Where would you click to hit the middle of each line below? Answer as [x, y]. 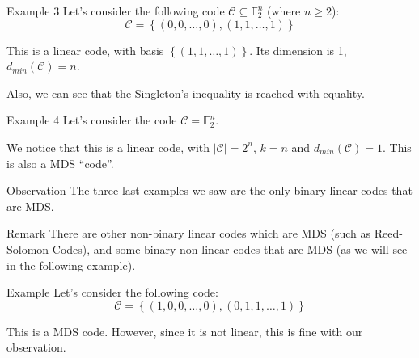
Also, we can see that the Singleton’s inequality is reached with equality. [186, 93]
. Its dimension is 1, [298, 50]
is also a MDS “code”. [60, 163]
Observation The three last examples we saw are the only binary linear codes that [209, 190]
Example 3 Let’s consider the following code [116, 11]
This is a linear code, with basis [85, 50]
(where [284, 11]
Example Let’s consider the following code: [112, 292]
